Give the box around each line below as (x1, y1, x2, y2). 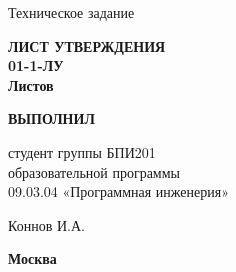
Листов (8, 74, 54, 95)
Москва (8, 248, 57, 269)
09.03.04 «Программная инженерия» (8, 181, 229, 202)
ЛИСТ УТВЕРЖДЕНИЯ (8, 35, 166, 56)
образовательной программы (8, 161, 180, 182)
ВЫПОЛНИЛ (8, 108, 95, 129)
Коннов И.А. (8, 214, 85, 235)
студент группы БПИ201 (8, 141, 156, 162)
